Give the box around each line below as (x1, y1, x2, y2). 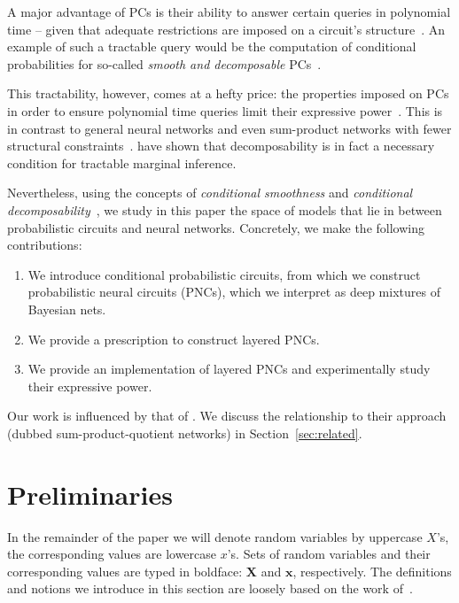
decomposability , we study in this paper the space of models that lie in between (7, 200, 442, 219)
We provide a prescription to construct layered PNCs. (27, 329, 320, 348)
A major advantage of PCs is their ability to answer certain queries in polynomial (7, 3, 451, 20)
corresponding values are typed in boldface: (7, 561, 243, 580)
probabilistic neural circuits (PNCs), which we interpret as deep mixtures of (27, 282, 440, 301)
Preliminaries (7, 475, 173, 512)
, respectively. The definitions (292, 561, 452, 580)
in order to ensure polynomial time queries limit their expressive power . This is (7, 101, 443, 120)
